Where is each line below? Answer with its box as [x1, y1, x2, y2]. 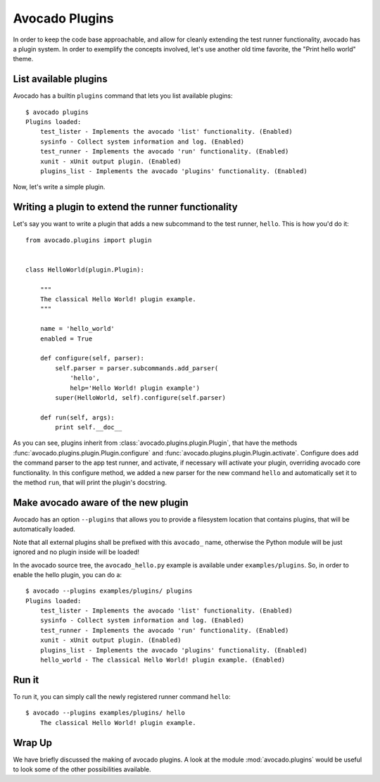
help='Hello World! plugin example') [70, 384, 201, 392]
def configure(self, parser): [39, 354, 144, 362]
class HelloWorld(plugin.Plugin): [25, 265, 144, 274]
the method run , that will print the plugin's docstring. [13, 479, 167, 487]
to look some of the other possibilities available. [13, 765, 151, 774]
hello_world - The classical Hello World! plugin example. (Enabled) [39, 656, 286, 664]
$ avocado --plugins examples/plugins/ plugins [25, 587, 193, 595]
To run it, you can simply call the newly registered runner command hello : [13, 692, 231, 700]
